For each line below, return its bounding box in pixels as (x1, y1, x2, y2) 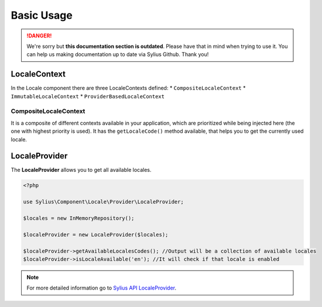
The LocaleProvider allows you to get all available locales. (11, 167, 152, 174)
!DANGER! (26, 32, 52, 39)
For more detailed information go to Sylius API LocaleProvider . (26, 284, 177, 292)
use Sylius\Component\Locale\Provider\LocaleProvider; (23, 199, 184, 205)
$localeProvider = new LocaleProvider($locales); (23, 231, 169, 238)
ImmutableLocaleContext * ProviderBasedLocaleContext (11, 92, 165, 99)
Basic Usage (11, 9, 73, 22)
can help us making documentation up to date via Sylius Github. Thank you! (26, 51, 209, 58)
